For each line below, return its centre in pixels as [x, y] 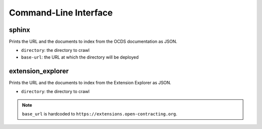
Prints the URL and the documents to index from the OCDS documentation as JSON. [93, 42]
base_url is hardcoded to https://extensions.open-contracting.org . [100, 113]
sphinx [20, 30]
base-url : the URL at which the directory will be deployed [80, 57]
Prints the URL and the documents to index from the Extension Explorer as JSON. [90, 82]
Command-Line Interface [61, 13]
